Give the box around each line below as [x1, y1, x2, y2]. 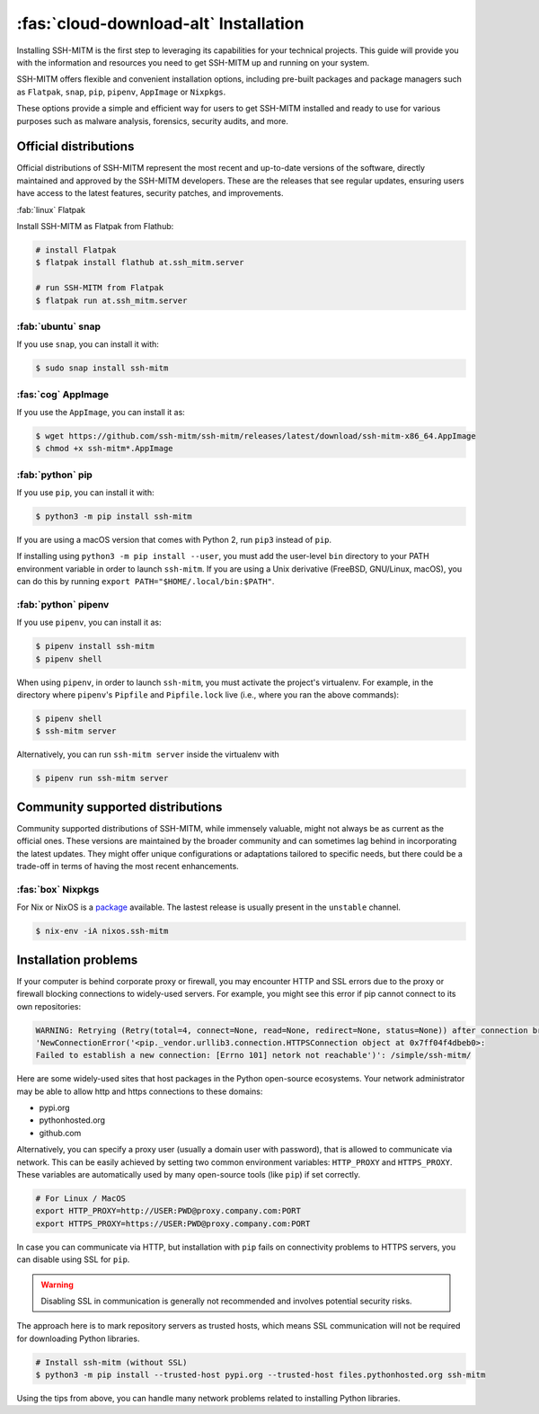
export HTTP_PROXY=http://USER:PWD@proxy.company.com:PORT [35, 1205, 301, 1216]
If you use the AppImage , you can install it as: [16, 406, 186, 417]
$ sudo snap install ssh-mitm [35, 363, 169, 373]
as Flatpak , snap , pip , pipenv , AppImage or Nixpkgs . [16, 86, 226, 97]
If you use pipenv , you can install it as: [16, 617, 162, 628]
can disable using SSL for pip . [16, 1254, 130, 1265]
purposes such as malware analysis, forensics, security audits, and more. [16, 115, 289, 126]
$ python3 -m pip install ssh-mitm [35, 511, 192, 521]
